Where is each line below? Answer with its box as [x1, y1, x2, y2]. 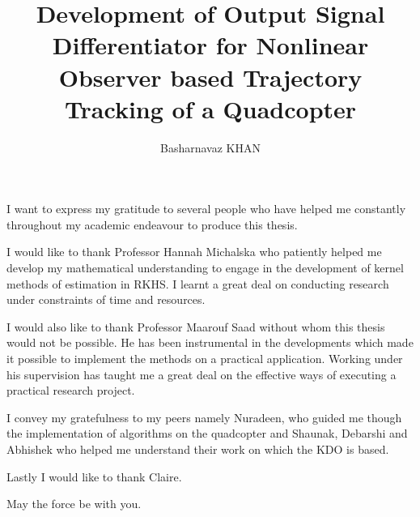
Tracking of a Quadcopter [64, 92, 357, 125]
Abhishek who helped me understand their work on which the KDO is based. [6, 441, 389, 457]
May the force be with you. [6, 495, 142, 512]
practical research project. [6, 382, 135, 399]
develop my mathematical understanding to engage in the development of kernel [6, 259, 404, 276]
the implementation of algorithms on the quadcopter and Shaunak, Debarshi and [6, 425, 408, 442]
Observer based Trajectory [58, 60, 363, 93]
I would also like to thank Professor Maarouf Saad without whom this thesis [6, 318, 385, 335]
